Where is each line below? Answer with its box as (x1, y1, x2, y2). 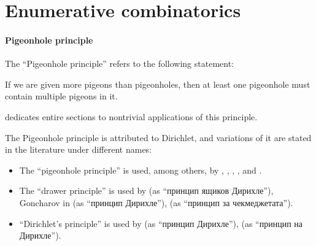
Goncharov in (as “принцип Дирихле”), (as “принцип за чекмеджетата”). (19, 196, 293, 209)
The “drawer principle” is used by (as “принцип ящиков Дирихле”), (19, 184, 274, 197)
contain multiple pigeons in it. (5, 90, 118, 102)
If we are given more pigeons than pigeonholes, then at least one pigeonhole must (5, 77, 310, 90)
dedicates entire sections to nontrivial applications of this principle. (5, 110, 258, 123)
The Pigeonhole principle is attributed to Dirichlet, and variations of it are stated (5, 131, 312, 144)
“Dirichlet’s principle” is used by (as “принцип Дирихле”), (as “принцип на (19, 217, 303, 229)
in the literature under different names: (5, 143, 152, 156)
